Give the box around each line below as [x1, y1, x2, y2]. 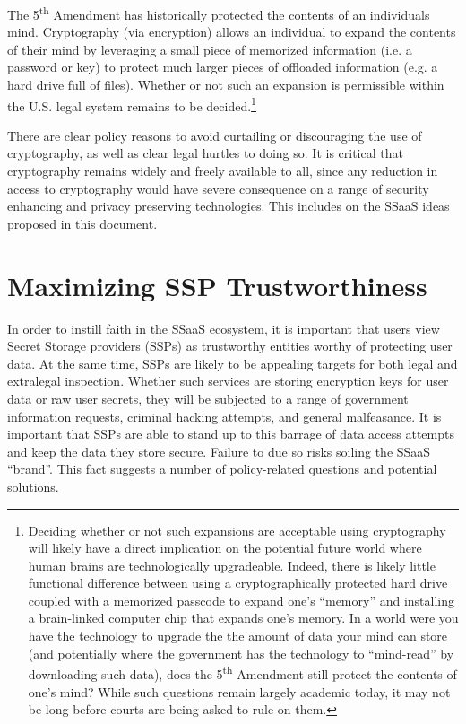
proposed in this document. [7, 214, 158, 232]
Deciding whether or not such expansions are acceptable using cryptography [28, 520, 446, 539]
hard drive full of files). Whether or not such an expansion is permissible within [7, 75, 444, 94]
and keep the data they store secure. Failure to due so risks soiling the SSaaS [7, 441, 431, 460]
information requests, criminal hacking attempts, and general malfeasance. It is [7, 406, 442, 425]
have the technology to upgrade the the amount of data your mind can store [28, 626, 448, 645]
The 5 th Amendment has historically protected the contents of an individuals [7, 3, 430, 23]
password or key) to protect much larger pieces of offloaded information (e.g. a [7, 57, 438, 76]
